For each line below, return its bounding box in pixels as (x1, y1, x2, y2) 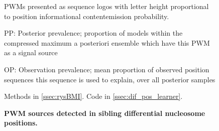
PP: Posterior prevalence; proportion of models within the (4, 28, 183, 38)
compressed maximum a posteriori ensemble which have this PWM (4, 37, 210, 48)
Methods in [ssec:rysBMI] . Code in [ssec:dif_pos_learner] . (4, 91, 183, 101)
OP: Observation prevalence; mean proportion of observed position (4, 64, 209, 74)
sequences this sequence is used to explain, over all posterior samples (4, 74, 215, 84)
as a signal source (4, 47, 58, 58)
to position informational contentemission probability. (4, 11, 169, 21)
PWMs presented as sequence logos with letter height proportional (4, 1, 209, 11)
